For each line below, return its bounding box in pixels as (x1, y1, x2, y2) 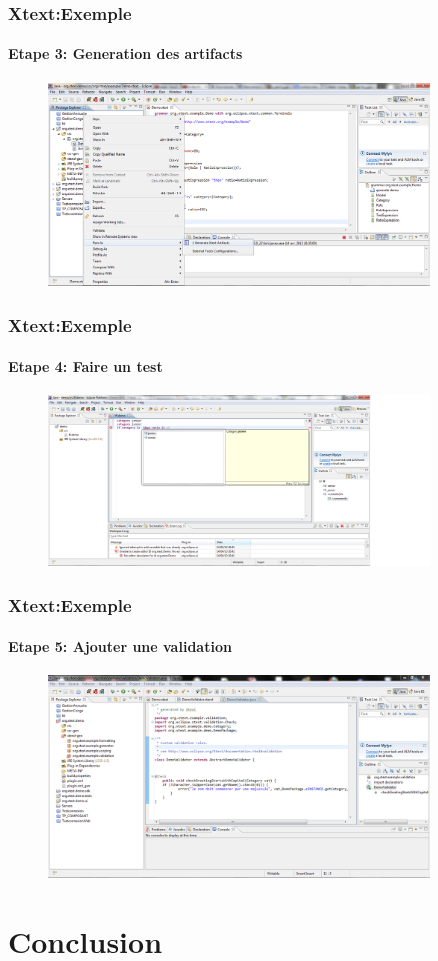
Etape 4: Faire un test (8, 355, 163, 376)
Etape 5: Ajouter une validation (8, 635, 232, 656)
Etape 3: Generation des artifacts (8, 43, 243, 64)
